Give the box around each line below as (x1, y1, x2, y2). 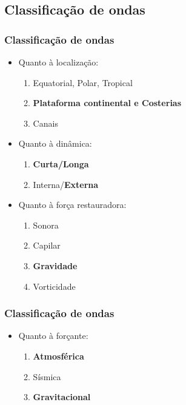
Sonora (33, 218, 59, 231)
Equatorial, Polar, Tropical (33, 76, 133, 89)
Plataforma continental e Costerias (33, 96, 182, 109)
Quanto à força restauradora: (18, 198, 127, 211)
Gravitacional (33, 390, 91, 403)
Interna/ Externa (33, 178, 99, 190)
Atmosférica (33, 349, 84, 362)
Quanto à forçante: (18, 329, 88, 342)
